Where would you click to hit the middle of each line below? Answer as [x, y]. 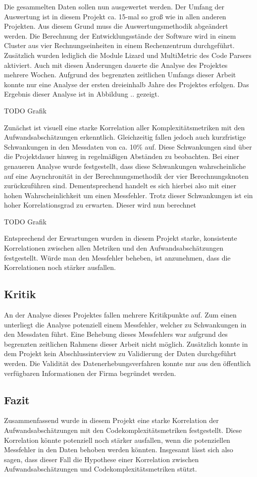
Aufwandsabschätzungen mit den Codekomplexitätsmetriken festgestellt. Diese [123, 430]
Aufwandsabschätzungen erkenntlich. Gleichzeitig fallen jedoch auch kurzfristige [125, 137]
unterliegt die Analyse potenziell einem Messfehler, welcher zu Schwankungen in [125, 324]
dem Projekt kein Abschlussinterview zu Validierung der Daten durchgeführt [120, 353]
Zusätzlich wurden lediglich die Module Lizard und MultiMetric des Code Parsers [128, 55]
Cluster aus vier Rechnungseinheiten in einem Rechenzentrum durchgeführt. [119, 45]
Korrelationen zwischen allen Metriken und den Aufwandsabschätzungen [114, 248]
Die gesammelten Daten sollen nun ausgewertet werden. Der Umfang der [114, 6]
